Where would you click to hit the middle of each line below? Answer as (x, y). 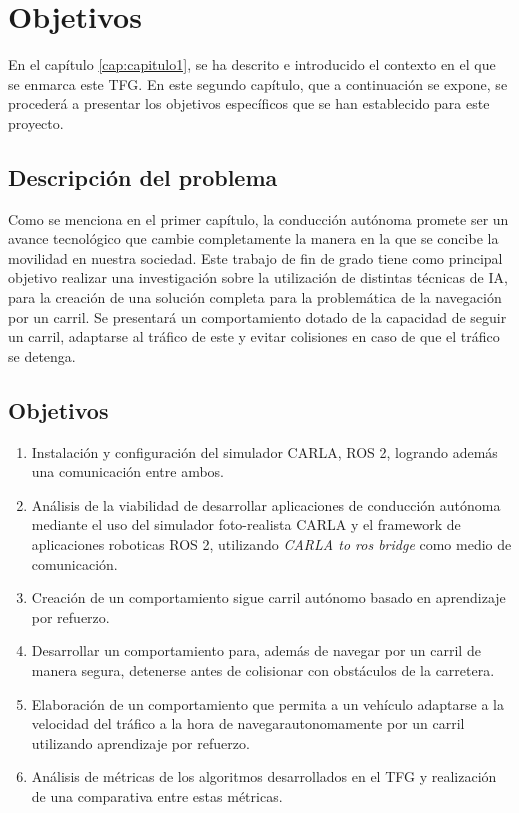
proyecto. (36, 122)
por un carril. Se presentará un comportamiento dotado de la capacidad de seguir (257, 316)
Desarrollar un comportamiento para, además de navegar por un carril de (256, 650)
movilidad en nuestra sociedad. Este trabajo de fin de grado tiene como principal (255, 257)
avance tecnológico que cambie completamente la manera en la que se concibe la (253, 238)
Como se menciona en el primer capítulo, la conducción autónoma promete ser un (258, 218)
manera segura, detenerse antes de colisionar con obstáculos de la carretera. (263, 670)
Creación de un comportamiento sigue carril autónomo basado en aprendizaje (268, 597)
